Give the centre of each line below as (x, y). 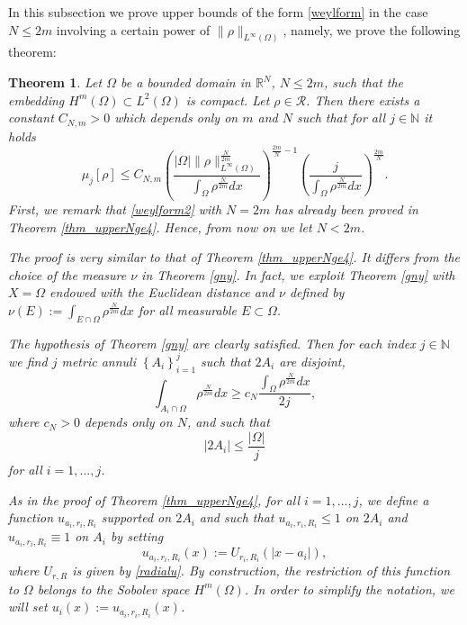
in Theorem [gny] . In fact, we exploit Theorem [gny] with (298, 274)
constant (31, 118)
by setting (137, 536)
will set (28, 607)
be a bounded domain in (185, 82)
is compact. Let (228, 100)
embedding (36, 100)
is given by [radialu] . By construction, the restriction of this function (261, 571)
